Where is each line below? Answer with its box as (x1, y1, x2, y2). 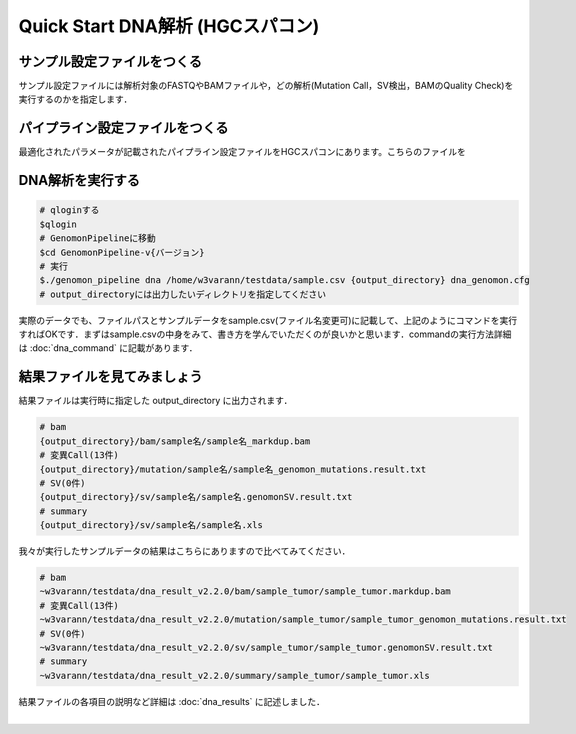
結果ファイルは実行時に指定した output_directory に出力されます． (18, 395, 293, 407)
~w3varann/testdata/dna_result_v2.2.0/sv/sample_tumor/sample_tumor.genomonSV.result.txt (39, 642, 494, 654)
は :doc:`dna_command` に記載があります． (18, 342, 199, 354)
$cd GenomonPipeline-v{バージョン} (39, 246, 205, 258)
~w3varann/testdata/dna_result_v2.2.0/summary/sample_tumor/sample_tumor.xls (39, 670, 430, 681)
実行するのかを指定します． (18, 93, 133, 105)
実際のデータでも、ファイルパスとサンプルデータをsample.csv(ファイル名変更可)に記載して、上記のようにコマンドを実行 (18, 314, 518, 326)
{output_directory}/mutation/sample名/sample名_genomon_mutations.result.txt (39, 463, 427, 475)
